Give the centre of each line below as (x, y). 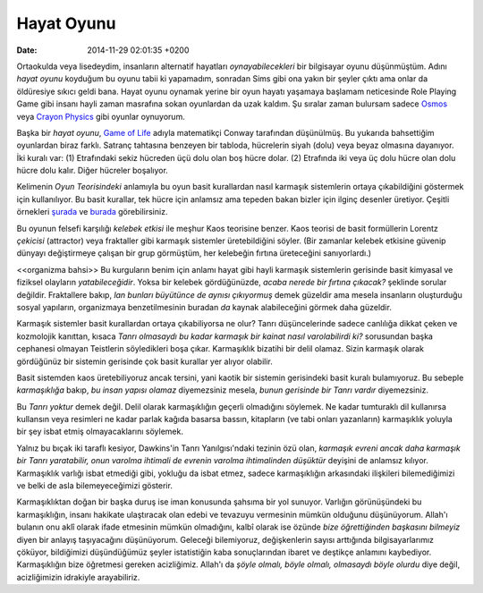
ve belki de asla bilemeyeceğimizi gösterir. (95, 486)
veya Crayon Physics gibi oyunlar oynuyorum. (101, 116)
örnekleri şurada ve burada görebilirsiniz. (92, 212)
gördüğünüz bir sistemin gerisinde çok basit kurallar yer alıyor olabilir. (144, 361)
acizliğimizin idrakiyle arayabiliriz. (78, 577)
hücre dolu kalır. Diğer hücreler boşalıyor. (93, 171)
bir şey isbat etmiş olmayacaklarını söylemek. (100, 432)
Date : (27, 50)
